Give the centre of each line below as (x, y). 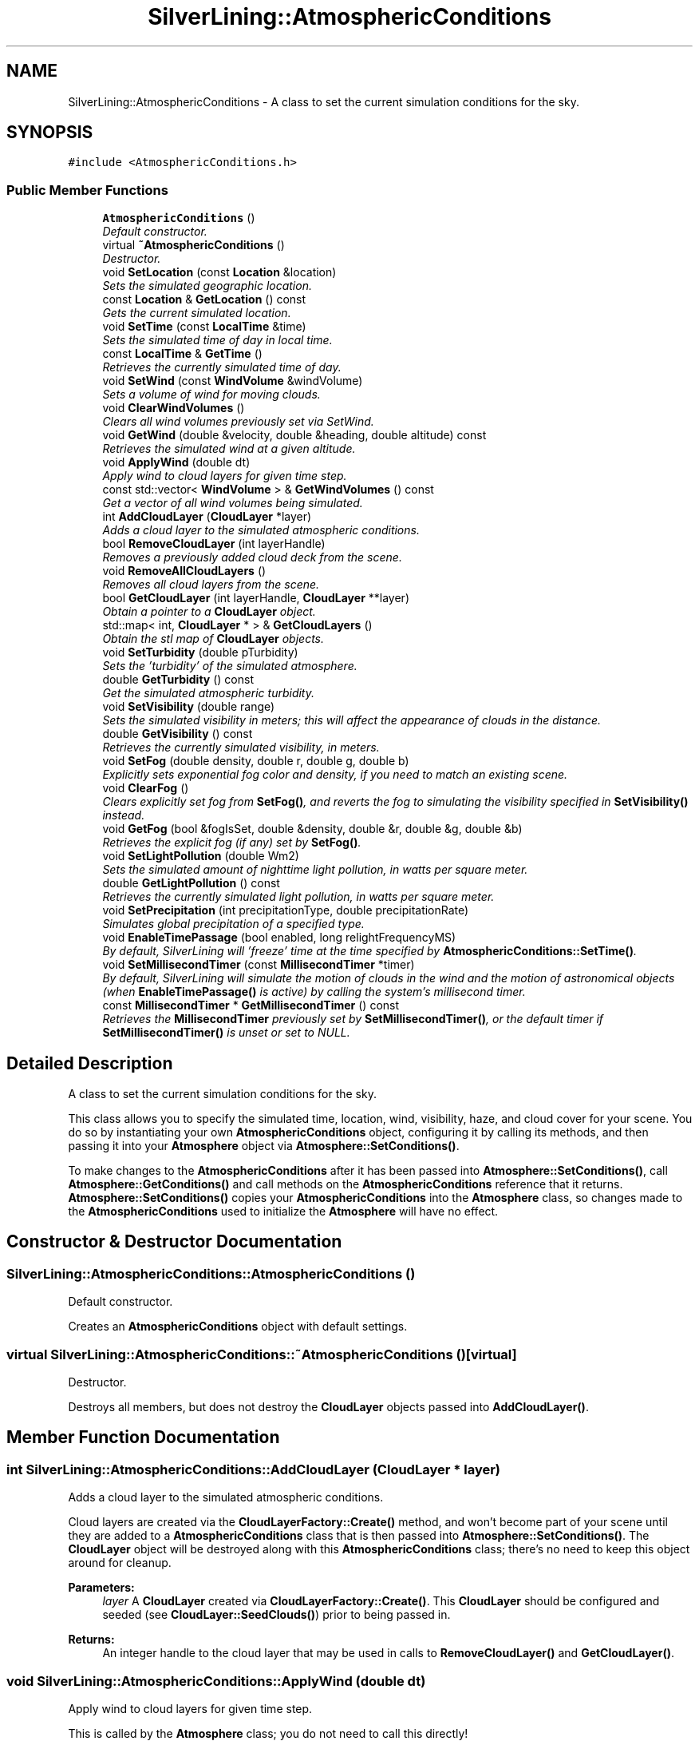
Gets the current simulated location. (197, 313)
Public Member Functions (87, 190)
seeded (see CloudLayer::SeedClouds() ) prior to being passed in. (276, 1615)
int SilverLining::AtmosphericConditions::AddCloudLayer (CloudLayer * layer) (254, 1469)
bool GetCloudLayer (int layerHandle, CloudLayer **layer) (256, 598)
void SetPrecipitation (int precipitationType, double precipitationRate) (286, 910)
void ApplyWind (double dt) (176, 462)
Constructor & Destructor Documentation (174, 1242)
